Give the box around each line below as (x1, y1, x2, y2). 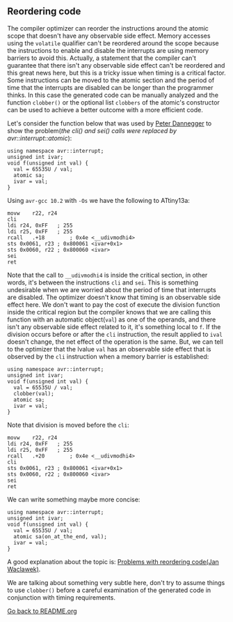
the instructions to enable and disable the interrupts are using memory (7, 46, 209, 54)
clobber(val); (13, 390, 54, 397)
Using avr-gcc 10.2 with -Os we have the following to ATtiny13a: (7, 196, 190, 204)
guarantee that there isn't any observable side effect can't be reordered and (7, 61, 225, 69)
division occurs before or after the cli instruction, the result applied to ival (7, 330, 223, 338)
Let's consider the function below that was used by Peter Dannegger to (7, 119, 212, 128)
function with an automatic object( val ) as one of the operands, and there (7, 315, 216, 324)
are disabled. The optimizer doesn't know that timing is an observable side (7, 293, 221, 301)
